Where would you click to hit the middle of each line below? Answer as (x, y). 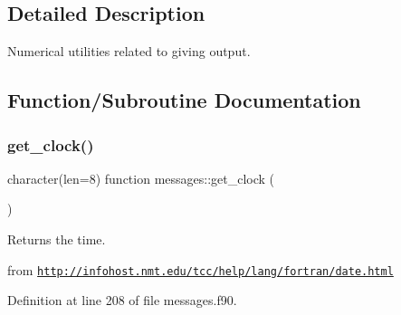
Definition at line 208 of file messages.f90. (122, 300)
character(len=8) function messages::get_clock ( (141, 178)
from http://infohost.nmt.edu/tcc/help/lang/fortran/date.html (200, 269)
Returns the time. (57, 239)
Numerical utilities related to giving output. (129, 51)
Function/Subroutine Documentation (184, 100)
